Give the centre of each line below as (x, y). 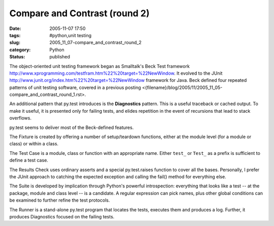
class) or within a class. (34, 144)
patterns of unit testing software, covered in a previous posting (75, 87)
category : (20, 50)
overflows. (20, 118)
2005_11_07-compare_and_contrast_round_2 (96, 43)
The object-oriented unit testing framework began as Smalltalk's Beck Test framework (99, 66)
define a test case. (29, 160)
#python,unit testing (71, 35)
